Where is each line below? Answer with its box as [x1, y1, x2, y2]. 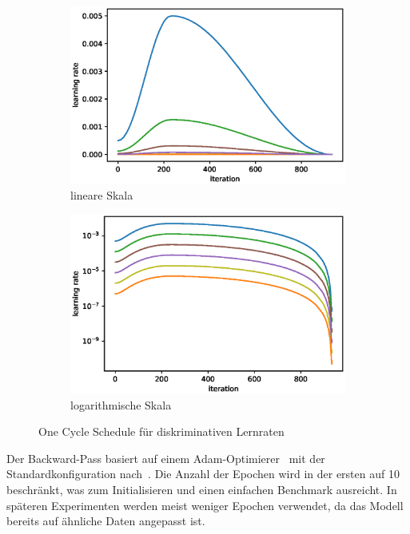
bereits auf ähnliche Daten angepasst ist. [6, 512, 205, 529]
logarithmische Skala [70, 396, 172, 413]
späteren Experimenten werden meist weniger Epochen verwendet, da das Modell [6, 496, 404, 513]
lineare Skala [70, 186, 133, 203]
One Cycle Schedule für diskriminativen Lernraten [38, 423, 285, 440]
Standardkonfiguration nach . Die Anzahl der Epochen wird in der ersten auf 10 [6, 465, 400, 482]
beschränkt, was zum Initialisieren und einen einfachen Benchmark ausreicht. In [6, 481, 397, 497]
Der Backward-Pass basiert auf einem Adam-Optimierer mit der [6, 449, 325, 466]
